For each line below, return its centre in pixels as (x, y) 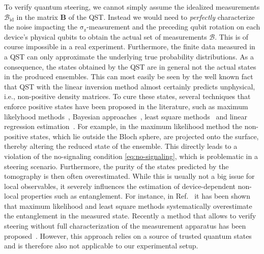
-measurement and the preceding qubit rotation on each (173, 27)
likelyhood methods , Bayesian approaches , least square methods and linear (126, 116)
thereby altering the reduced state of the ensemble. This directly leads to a (121, 146)
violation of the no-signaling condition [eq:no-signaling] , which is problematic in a (131, 156)
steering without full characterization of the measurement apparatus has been (125, 226)
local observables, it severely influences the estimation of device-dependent (120, 186)
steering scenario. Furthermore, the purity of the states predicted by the (116, 166)
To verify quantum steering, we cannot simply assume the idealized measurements (132, 7)
